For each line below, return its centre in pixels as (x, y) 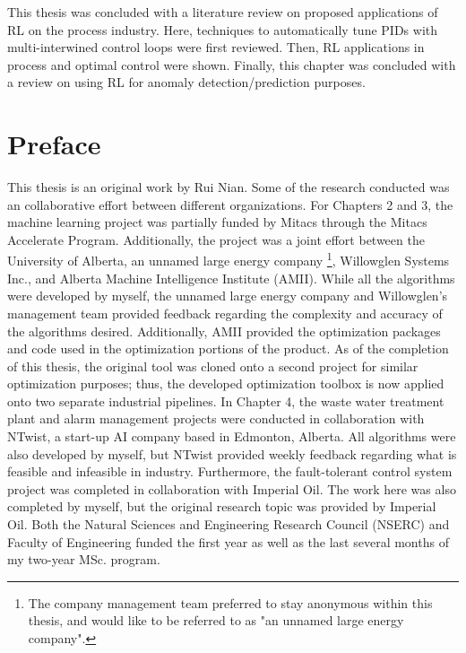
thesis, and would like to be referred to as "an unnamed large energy (216, 620)
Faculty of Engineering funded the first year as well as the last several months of (228, 541)
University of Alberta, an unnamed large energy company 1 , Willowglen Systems (229, 259)
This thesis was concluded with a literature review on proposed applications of (223, 12)
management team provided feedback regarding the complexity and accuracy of (225, 313)
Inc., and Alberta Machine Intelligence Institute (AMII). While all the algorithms (231, 278)
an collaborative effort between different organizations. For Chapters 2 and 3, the (230, 204)
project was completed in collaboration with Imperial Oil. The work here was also (232, 488)
